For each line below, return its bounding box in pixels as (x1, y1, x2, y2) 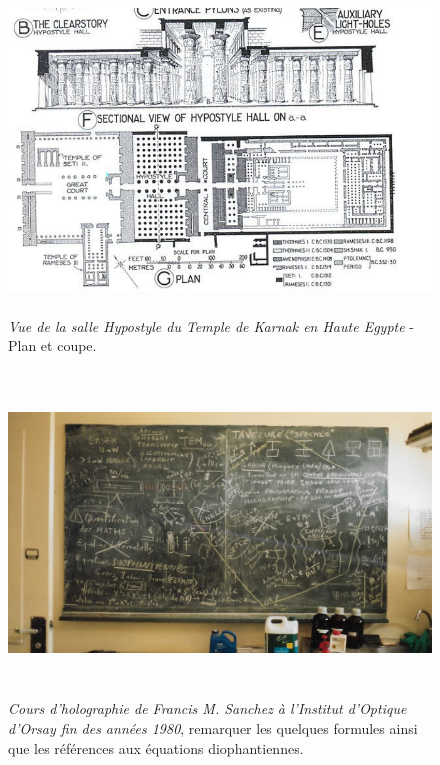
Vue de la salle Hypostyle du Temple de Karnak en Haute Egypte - (8, 315, 414, 336)
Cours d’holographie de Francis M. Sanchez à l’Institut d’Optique (8, 698, 407, 719)
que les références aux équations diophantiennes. (8, 737, 304, 758)
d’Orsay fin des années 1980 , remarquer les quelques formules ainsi (8, 718, 418, 739)
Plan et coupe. (8, 335, 97, 356)
